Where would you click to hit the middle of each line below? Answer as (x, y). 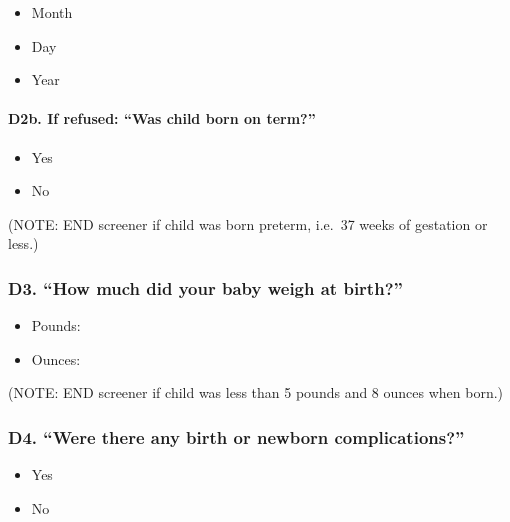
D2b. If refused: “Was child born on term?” (162, 118)
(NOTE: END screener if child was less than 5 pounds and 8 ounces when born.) (256, 392)
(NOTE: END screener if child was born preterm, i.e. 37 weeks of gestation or (248, 223)
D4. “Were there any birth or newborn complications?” (236, 436)
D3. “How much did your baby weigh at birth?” (205, 287)
